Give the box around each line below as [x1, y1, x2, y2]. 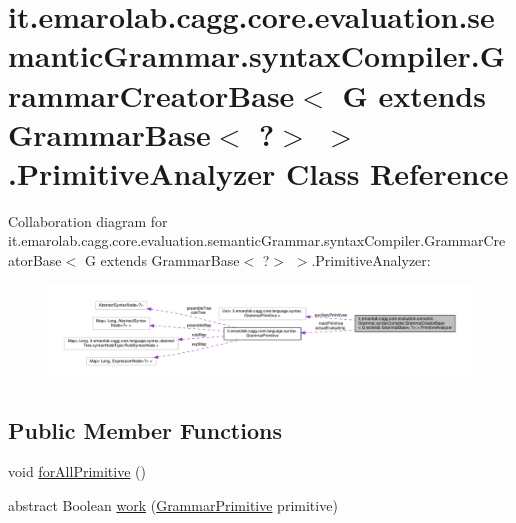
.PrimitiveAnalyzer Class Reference [8, 152, 509, 193]
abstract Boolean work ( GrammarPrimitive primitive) [8, 494, 338, 515]
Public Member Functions [8, 414, 282, 445]
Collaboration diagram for [8, 210, 168, 231]
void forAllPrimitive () [8, 461, 146, 482]
